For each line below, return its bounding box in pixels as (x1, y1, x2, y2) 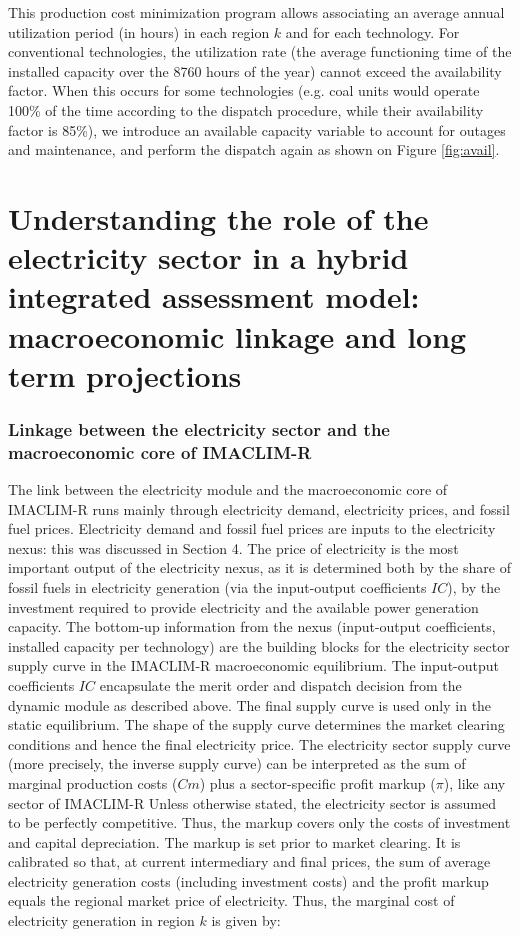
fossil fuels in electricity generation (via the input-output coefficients (8, 576, 427, 597)
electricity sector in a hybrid (8, 237, 409, 278)
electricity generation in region (8, 910, 195, 931)
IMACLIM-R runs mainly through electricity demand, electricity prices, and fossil (8, 498, 510, 519)
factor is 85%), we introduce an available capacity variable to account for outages (8, 119, 506, 140)
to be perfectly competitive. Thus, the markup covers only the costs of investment (8, 812, 511, 833)
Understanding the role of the (8, 197, 429, 238)
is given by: (211, 910, 281, 931)
